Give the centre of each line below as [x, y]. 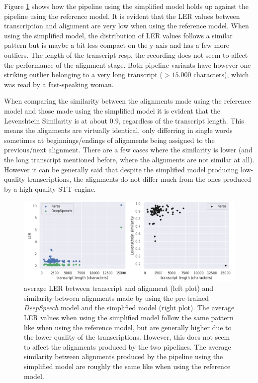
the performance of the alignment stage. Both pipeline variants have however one [128, 64]
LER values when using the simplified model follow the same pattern [129, 317]
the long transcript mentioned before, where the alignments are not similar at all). [129, 159]
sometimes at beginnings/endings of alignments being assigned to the [109, 140]
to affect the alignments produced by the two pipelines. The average [128, 346]
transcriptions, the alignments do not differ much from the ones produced [139, 179]
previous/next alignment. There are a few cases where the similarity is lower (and [128, 150]
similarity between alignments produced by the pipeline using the [124, 356]
